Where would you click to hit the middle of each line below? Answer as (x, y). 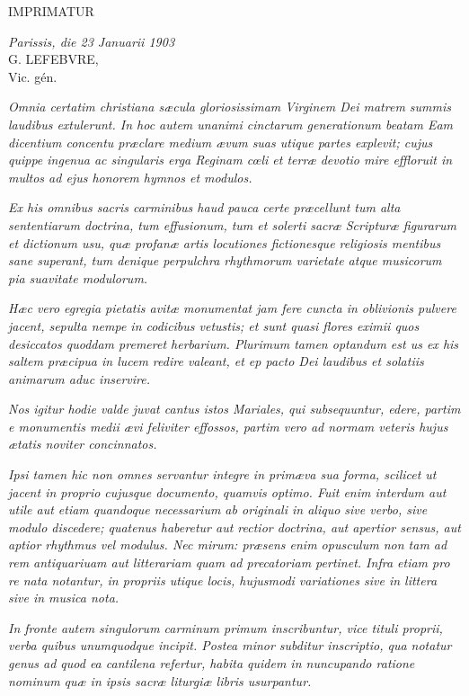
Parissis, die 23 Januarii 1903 (92, 41)
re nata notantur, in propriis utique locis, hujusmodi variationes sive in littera (223, 580)
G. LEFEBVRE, (53, 59)
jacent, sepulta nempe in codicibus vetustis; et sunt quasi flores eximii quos (214, 325)
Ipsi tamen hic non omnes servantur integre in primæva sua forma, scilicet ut (222, 474)
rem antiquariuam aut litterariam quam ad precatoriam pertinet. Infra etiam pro (229, 562)
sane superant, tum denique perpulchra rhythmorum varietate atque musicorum (225, 260)
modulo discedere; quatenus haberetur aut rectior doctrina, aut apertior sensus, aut (234, 526)
